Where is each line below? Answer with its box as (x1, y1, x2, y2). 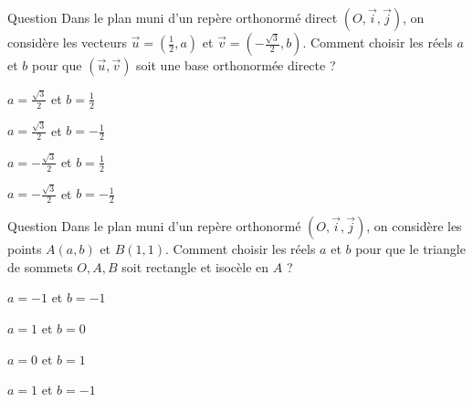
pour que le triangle (355, 239, 466, 259)
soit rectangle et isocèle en (121, 257, 269, 276)
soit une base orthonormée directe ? (136, 56, 336, 74)
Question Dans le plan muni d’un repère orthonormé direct (7, 8, 338, 26)
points (7, 239, 42, 259)
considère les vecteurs (7, 33, 127, 51)
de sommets (7, 257, 73, 276)
